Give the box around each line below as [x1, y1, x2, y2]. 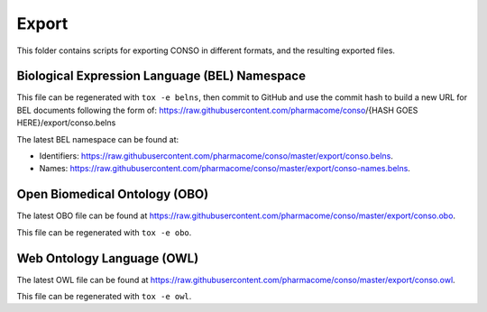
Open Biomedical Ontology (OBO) [16, 187, 209, 202]
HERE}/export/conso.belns [16, 117, 116, 128]
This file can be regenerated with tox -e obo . [16, 226, 192, 238]
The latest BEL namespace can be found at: [16, 133, 179, 144]
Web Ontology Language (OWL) [16, 251, 199, 266]
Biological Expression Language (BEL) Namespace [16, 69, 307, 84]
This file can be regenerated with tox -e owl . [16, 291, 192, 301]
